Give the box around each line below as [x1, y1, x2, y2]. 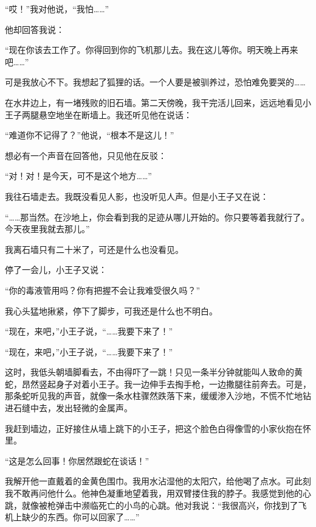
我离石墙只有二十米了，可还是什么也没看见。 [5, 242, 184, 255]
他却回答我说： [5, 23, 64, 35]
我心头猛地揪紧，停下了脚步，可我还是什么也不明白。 [5, 304, 218, 317]
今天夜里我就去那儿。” [5, 222, 90, 235]
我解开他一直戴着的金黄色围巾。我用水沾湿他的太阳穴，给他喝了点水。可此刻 [5, 475, 311, 487]
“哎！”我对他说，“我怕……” [5, 2, 109, 15]
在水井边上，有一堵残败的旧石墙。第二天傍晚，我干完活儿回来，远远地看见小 [5, 96, 311, 108]
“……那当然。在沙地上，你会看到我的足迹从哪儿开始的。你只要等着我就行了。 [5, 210, 310, 223]
